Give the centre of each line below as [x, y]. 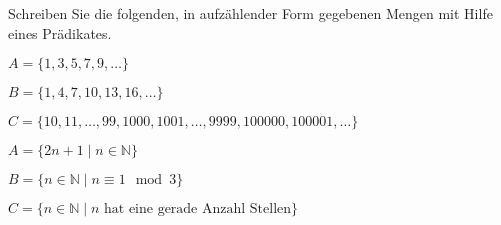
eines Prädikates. [60, 32]
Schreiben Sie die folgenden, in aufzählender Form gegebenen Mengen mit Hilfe [250, 13]
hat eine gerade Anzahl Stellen [198, 209]
